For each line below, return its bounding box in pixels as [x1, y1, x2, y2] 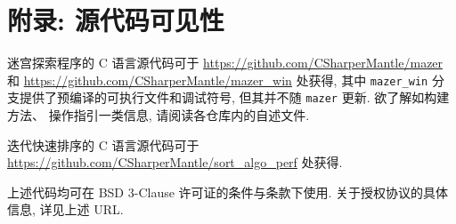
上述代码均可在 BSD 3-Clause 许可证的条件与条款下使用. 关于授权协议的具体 [7, 182, 449, 201]
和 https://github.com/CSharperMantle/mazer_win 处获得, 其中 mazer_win [7, 70, 428, 89]
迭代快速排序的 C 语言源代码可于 [7, 135, 199, 154]
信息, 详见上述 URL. [7, 200, 124, 219]
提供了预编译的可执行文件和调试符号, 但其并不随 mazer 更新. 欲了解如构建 [19, 88, 450, 107]
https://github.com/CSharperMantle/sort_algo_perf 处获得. [7, 153, 343, 172]
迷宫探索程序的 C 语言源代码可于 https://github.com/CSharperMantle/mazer [7, 53, 444, 72]
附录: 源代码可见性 [7, 2, 224, 38]
